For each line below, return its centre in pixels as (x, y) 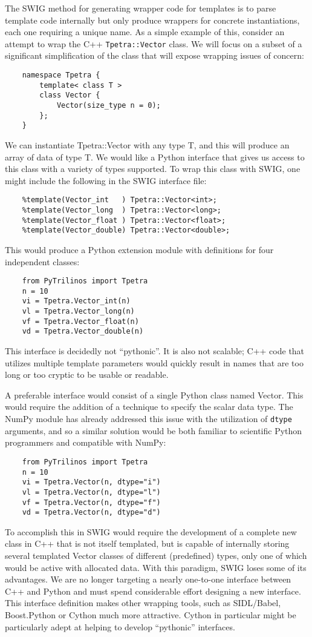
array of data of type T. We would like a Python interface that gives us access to (155, 157)
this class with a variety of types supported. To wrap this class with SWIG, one (153, 169)
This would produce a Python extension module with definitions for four (139, 249)
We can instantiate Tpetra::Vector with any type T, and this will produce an (147, 144)
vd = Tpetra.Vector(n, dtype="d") (91, 513)
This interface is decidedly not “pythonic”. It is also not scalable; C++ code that (155, 351)
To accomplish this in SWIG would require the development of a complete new (151, 531)
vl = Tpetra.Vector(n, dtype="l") (91, 492)
